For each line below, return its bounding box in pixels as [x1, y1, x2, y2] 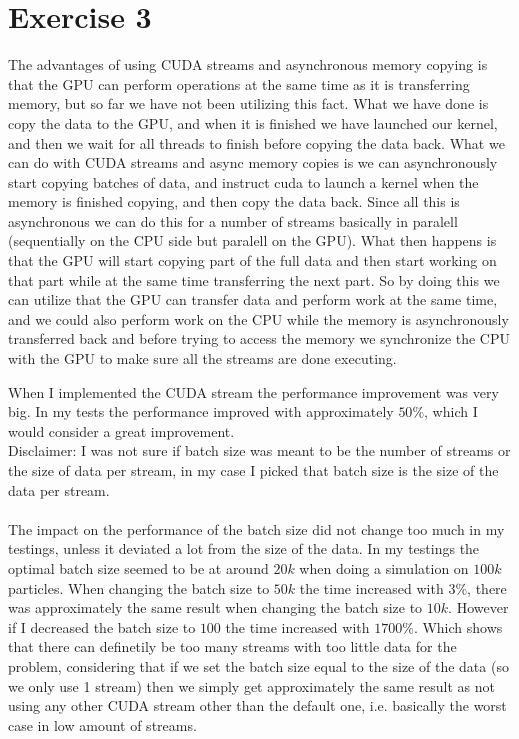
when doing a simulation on [299, 557, 469, 578]
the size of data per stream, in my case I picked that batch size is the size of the [8, 460, 499, 480]
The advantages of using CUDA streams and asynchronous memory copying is [8, 54, 488, 75]
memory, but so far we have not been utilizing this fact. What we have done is [8, 93, 489, 114]
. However [448, 597, 509, 618]
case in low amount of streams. [8, 714, 197, 735]
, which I [424, 401, 478, 422]
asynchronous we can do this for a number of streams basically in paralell [8, 210, 458, 231]
